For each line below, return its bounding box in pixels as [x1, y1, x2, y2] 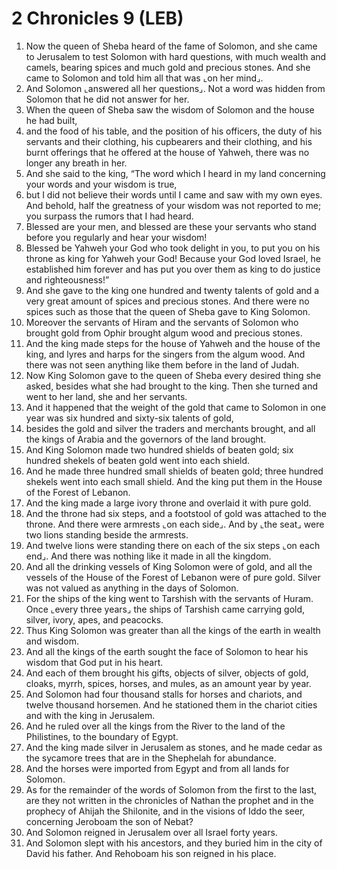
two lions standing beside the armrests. [25, 528, 189, 541]
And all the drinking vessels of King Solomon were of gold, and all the [25, 560, 313, 572]
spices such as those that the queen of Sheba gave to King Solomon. [25, 305, 311, 317]
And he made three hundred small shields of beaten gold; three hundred [25, 465, 324, 477]
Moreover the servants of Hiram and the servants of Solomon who [25, 316, 299, 328]
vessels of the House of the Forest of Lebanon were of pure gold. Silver [25, 571, 321, 583]
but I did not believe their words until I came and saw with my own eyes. [25, 188, 323, 201]
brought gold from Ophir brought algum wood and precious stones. [25, 327, 303, 339]
